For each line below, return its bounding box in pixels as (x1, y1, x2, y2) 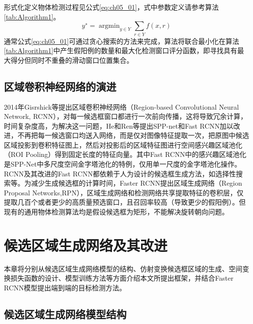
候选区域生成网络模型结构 (4, 306, 126, 321)
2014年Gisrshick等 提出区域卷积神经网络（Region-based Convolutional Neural (4, 101, 239, 112)
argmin (99, 22, 120, 30)
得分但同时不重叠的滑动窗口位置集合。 (10, 55, 133, 65)
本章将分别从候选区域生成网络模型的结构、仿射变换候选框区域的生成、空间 (4, 263, 242, 273)
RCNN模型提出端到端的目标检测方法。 (4, 282, 126, 292)
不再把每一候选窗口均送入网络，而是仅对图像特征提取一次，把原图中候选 (17, 130, 249, 140)
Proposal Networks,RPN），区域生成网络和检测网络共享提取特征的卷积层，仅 (4, 187, 244, 197)
